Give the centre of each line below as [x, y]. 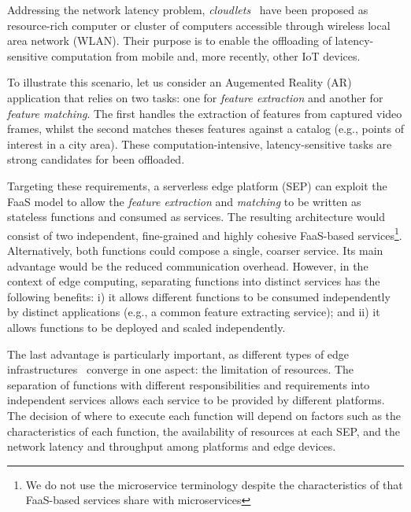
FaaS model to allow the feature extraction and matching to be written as [184, 201]
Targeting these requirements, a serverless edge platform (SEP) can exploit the [197, 185]
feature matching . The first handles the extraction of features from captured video [205, 113]
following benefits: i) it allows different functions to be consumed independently [199, 296]
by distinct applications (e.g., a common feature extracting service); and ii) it [194, 312]
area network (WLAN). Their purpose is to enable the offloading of [169, 41]
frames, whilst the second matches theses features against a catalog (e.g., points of [205, 129]
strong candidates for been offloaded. [96, 159]
